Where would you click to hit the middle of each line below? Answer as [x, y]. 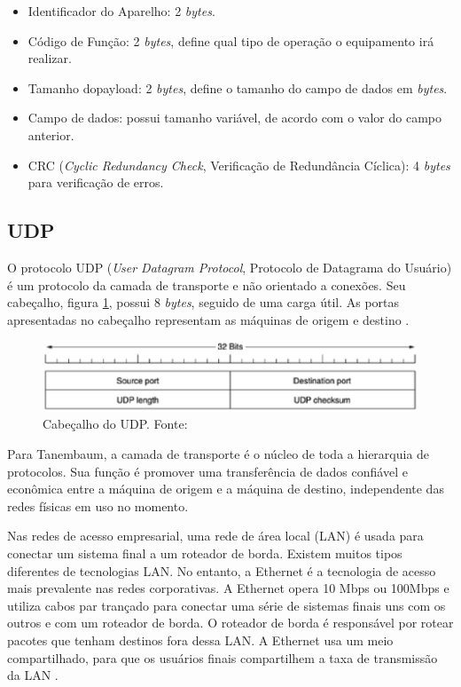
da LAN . [33, 675]
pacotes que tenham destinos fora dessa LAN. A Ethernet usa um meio [200, 640]
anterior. [51, 134]
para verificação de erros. [96, 182]
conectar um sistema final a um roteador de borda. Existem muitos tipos [205, 553]
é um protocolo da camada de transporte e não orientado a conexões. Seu [207, 284]
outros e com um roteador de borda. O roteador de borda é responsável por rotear [230, 623]
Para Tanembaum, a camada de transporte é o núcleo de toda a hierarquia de [219, 454]
